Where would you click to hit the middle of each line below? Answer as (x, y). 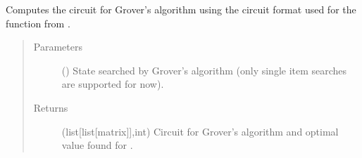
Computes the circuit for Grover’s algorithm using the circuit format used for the (181, 9)
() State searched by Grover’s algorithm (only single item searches (204, 70)
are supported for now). (113, 84)
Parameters (58, 47)
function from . (38, 23)
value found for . (97, 145)
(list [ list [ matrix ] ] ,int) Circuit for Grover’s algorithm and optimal (200, 131)
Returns (51, 107)
